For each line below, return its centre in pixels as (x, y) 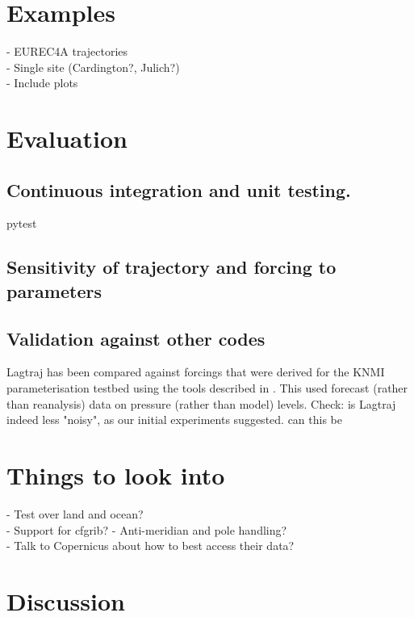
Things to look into (116, 475)
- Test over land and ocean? (75, 513)
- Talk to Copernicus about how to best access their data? (151, 546)
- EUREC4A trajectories (67, 51)
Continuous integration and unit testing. (179, 189)
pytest (22, 223)
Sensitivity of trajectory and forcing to (171, 267)
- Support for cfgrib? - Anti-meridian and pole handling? (147, 529)
